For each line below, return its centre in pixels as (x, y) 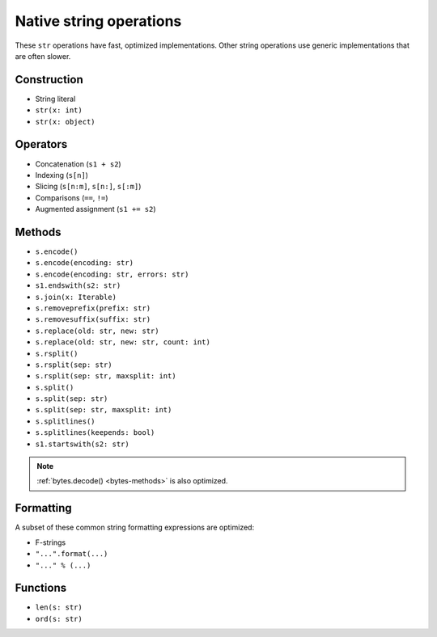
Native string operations (98, 21)
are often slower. (43, 56)
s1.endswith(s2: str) (78, 286)
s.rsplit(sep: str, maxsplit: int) (106, 376)
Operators (41, 144)
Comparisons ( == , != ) (72, 197)
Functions (41, 588)
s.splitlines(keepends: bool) (95, 433)
